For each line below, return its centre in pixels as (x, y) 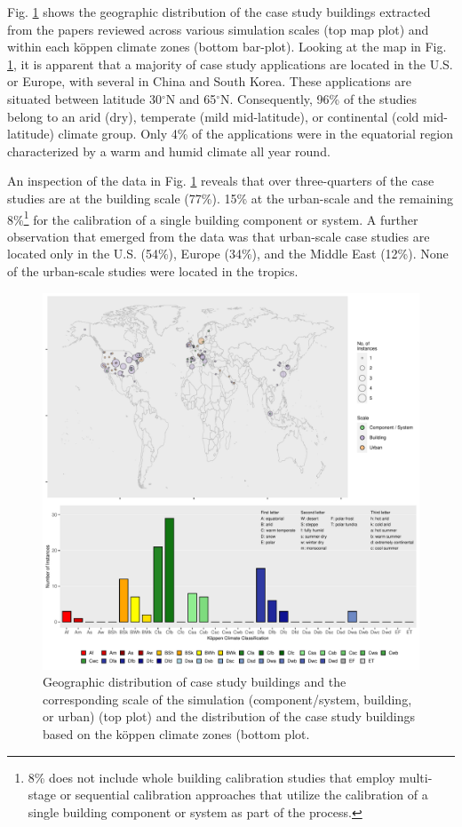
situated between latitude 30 (84, 98)
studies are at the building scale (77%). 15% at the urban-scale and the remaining (231, 198)
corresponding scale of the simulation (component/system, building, (227, 699)
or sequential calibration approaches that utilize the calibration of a (244, 795)
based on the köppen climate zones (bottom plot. (176, 733)
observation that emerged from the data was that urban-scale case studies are (219, 236)
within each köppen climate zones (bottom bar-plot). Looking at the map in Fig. (227, 47)
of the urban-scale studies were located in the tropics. (153, 270)
